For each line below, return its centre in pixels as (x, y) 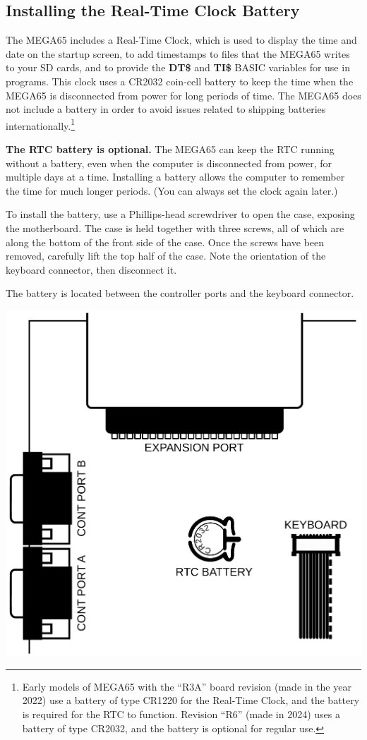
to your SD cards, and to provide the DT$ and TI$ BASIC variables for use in (178, 67)
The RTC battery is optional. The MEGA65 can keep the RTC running (170, 149)
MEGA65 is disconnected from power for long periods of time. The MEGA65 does (183, 95)
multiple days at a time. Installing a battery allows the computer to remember (175, 177)
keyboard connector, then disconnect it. (91, 269)
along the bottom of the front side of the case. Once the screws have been (165, 242)
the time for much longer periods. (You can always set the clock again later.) (172, 190)
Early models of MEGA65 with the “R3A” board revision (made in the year (187, 686)
